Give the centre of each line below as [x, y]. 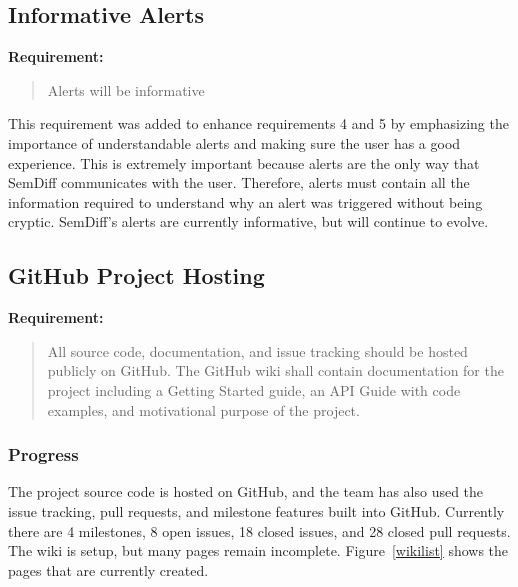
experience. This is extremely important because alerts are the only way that [244, 162]
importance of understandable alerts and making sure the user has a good [234, 142]
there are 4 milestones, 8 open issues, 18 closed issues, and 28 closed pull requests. [259, 530]
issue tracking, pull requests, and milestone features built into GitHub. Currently [256, 510]
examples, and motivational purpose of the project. [203, 409]
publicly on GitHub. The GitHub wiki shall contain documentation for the [275, 370]
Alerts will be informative [126, 89]
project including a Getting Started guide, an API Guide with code [254, 389]
